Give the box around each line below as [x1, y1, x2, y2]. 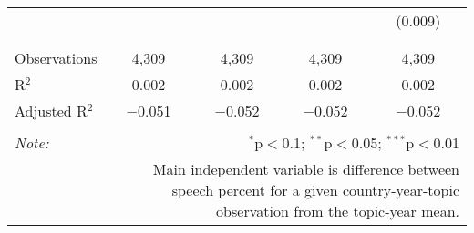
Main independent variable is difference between [152, 158, 459, 179]
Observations [15, 47, 98, 68]
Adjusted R [15, 100, 88, 121]
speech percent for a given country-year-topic [171, 179, 459, 200]
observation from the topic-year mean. [216, 200, 459, 221]
